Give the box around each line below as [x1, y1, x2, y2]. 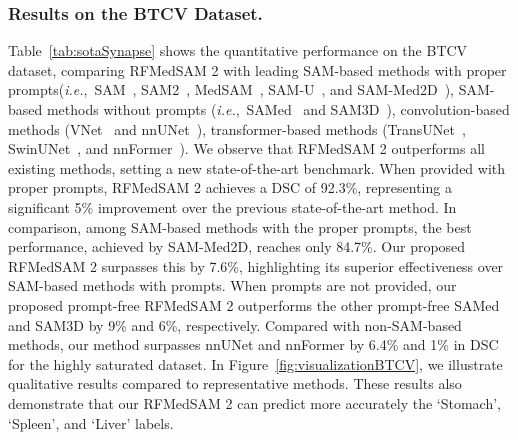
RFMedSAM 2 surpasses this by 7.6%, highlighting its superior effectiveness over [8, 255, 504, 276]
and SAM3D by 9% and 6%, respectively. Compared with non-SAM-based [8, 314, 462, 335]
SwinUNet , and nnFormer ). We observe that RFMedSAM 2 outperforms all [8, 138, 485, 159]
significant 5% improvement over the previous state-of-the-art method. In [8, 196, 457, 217]
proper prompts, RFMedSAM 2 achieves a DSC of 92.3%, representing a [8, 177, 452, 198]
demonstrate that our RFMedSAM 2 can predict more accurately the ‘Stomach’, [8, 392, 501, 413]
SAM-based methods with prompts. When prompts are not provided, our [8, 275, 457, 296]
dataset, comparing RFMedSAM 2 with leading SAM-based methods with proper [8, 59, 507, 80]
